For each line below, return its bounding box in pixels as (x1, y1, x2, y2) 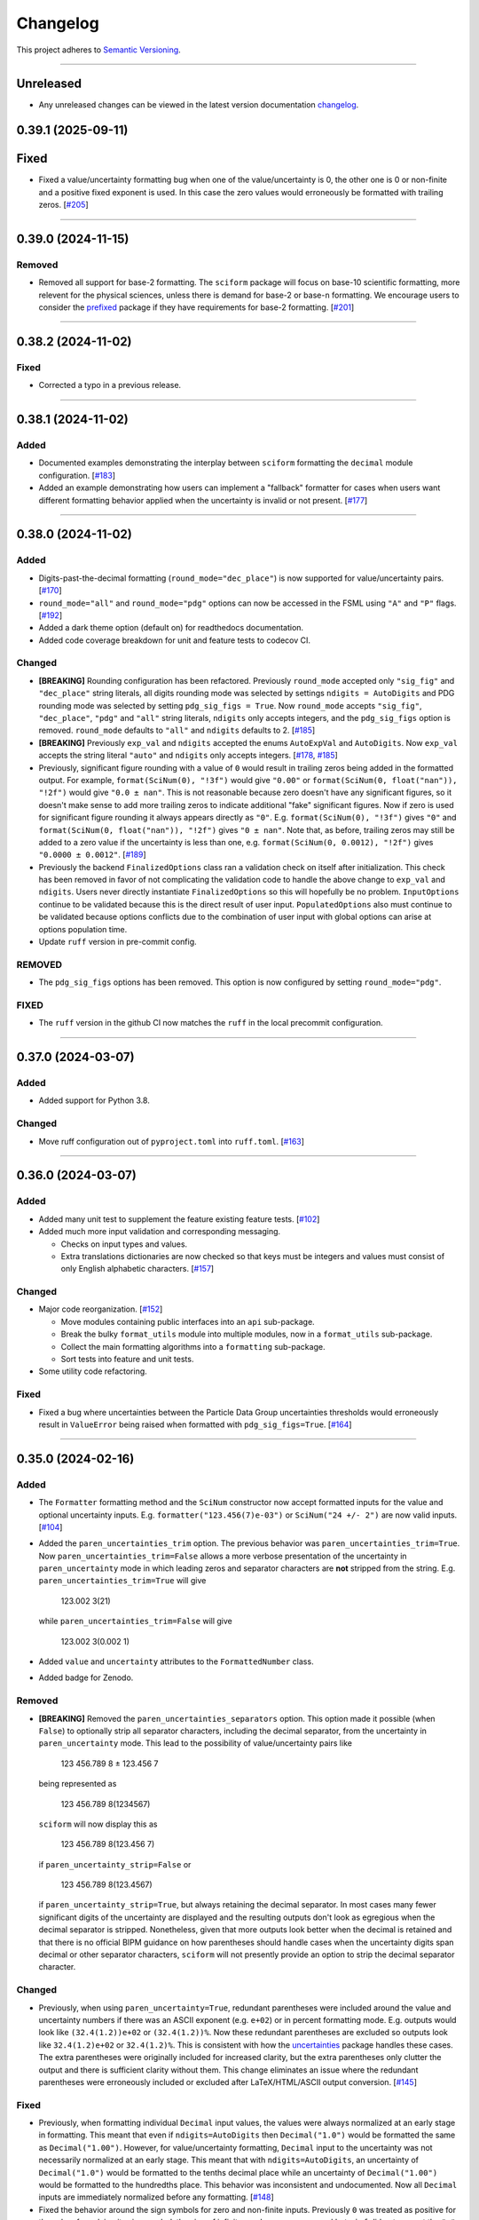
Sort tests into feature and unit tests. (60, 1354, 194, 1365)
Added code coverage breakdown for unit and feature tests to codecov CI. (38, 635, 310, 646)
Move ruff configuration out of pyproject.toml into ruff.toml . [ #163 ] (38, 1136, 305, 1146)
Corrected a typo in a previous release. (38, 380, 182, 391)
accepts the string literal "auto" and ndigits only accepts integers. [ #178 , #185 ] (38, 750, 339, 761)
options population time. (38, 924, 128, 934)
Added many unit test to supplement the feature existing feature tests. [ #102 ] (38, 1213, 320, 1225)
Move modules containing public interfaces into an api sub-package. (60, 1316, 315, 1327)
